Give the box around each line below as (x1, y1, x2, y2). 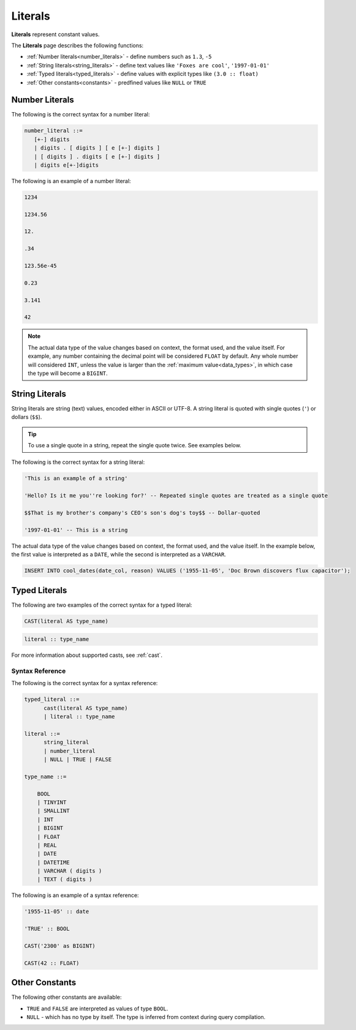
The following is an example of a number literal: (11, 177, 131, 184)
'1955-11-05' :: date (24, 908, 89, 915)
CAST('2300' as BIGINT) (24, 942, 96, 949)
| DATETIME (37, 858, 70, 866)
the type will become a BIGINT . (28, 369, 108, 377)
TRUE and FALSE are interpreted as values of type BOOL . (26, 1005, 169, 1012)
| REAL (37, 841, 57, 849)
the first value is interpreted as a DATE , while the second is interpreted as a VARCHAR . (11, 551, 226, 558)
